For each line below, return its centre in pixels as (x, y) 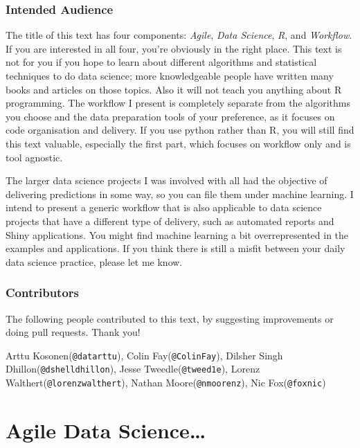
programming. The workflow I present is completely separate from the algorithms (178, 103)
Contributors (43, 293)
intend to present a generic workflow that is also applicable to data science (164, 207)
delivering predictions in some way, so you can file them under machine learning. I (180, 194)
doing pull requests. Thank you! (73, 332)
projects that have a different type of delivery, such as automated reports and (170, 221)
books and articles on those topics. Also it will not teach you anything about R (174, 89)
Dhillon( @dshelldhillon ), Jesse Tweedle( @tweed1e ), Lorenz (133, 369)
